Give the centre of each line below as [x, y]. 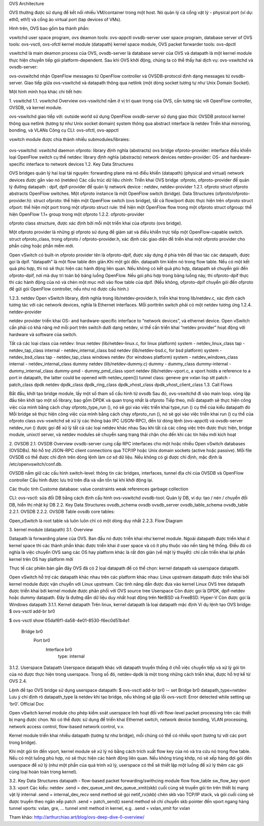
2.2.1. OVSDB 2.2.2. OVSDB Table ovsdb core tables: [62, 512]
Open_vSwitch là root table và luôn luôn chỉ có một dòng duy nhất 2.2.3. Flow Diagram [96, 521]
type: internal [71, 656]
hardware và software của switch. [43, 334]
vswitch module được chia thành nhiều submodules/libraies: [70, 139]
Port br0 [42, 641]
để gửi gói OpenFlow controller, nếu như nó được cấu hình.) [69, 289]
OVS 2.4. [18, 681]
